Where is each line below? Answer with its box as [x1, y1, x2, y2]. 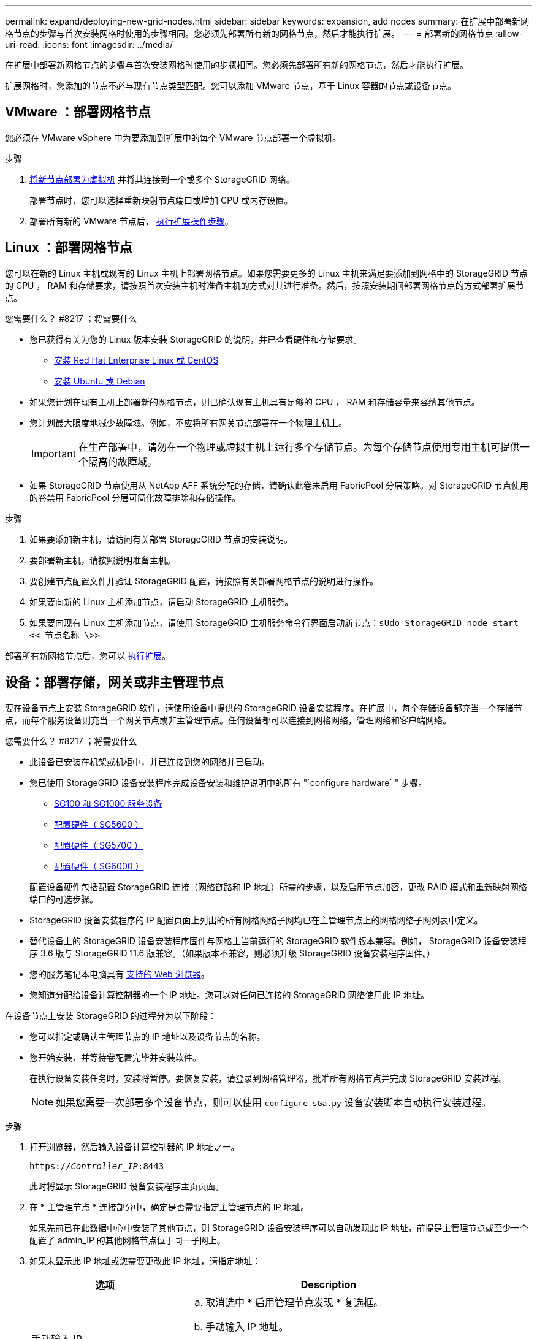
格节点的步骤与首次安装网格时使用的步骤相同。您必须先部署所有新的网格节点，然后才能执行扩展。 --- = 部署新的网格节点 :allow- [5, 28, 524, 39]
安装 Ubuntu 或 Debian [54, 375, 145, 386]
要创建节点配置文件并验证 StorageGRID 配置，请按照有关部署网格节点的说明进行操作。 [29, 575, 378, 586]
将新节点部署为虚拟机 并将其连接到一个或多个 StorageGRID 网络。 [29, 174, 295, 185]
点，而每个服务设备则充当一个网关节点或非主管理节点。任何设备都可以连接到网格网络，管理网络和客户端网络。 [5, 714, 451, 725]
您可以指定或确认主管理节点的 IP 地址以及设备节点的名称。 [29, 1031, 265, 1042]
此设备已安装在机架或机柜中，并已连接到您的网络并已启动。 [29, 756, 270, 767]
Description [300, 1278, 357, 1291]
